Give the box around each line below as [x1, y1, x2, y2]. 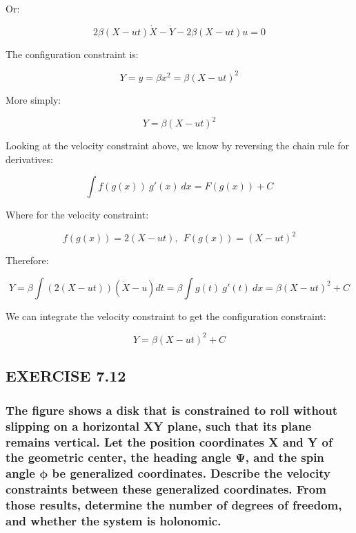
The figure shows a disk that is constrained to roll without [6, 401, 338, 418]
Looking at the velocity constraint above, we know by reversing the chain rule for [6, 138, 349, 152]
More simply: [6, 92, 61, 106]
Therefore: [6, 253, 49, 268]
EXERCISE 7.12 [6, 365, 126, 386]
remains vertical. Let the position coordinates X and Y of [6, 433, 333, 450]
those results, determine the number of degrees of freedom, [6, 496, 342, 514]
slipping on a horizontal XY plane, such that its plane [6, 417, 312, 434]
